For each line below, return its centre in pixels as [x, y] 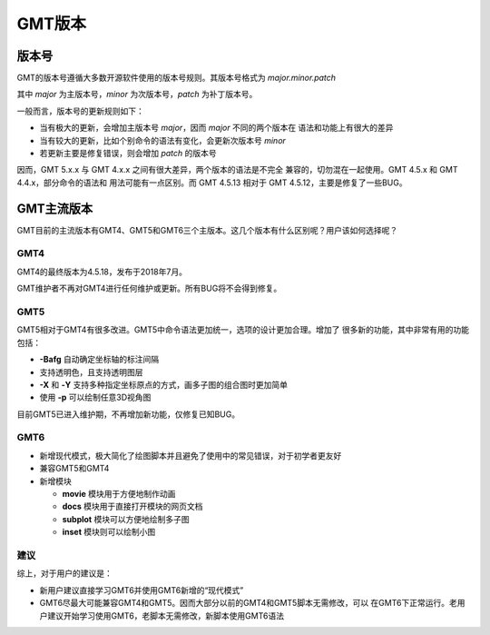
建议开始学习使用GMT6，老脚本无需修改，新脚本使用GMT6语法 [166, 615]
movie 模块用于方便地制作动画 [119, 494]
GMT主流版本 [55, 208]
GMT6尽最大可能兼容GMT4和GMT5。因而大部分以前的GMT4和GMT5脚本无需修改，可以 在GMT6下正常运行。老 [248, 603]
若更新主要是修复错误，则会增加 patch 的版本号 [128, 154]
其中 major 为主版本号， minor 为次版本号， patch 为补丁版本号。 [137, 94]
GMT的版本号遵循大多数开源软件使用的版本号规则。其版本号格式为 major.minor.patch [176, 78]
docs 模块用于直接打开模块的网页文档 [132, 506]
